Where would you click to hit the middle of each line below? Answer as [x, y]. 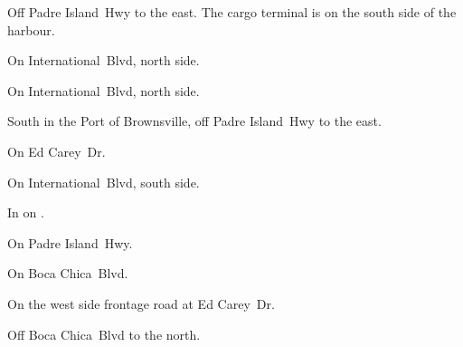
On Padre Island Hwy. [70, 242]
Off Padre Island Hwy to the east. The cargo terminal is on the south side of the [232, 12]
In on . [26, 212]
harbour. [31, 29]
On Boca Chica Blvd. [68, 273]
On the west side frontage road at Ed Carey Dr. [141, 303]
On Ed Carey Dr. [57, 151]
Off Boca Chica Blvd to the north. [104, 334]
